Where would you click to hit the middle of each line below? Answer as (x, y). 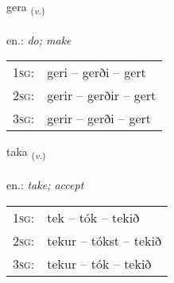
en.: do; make (39, 39)
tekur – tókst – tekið (104, 240)
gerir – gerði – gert (99, 118)
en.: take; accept (45, 185)
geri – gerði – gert (97, 72)
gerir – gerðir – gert (102, 95)
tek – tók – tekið (93, 217)
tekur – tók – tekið (99, 263)
